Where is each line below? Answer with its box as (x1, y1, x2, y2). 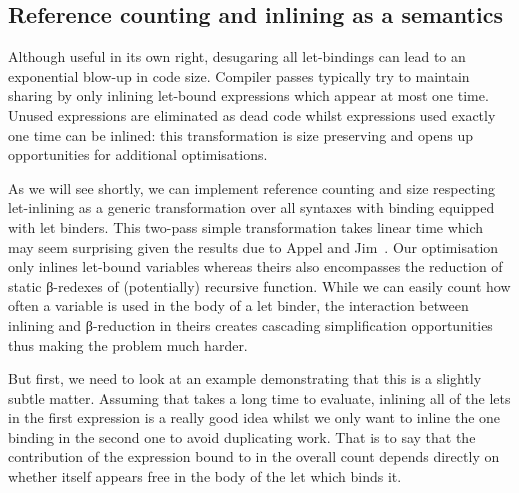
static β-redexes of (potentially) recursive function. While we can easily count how (8, 275, 511, 296)
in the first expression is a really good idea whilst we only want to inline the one (8, 407, 501, 428)
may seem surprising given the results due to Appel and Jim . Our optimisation (8, 236, 499, 257)
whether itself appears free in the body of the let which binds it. (8, 466, 402, 487)
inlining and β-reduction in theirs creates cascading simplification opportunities (8, 314, 493, 335)
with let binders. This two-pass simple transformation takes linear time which (8, 216, 484, 237)
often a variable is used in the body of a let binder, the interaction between (8, 295, 469, 316)
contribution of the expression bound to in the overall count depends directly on (8, 446, 500, 467)
